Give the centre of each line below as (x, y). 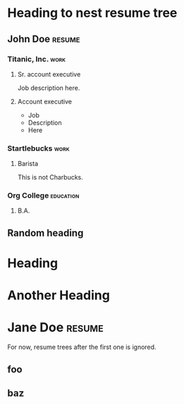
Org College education (43, 196)
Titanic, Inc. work (37, 59)
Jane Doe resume (55, 328)
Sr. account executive (49, 74)
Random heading (45, 233)
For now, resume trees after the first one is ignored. (82, 347)
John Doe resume (44, 39)
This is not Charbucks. (50, 177)
